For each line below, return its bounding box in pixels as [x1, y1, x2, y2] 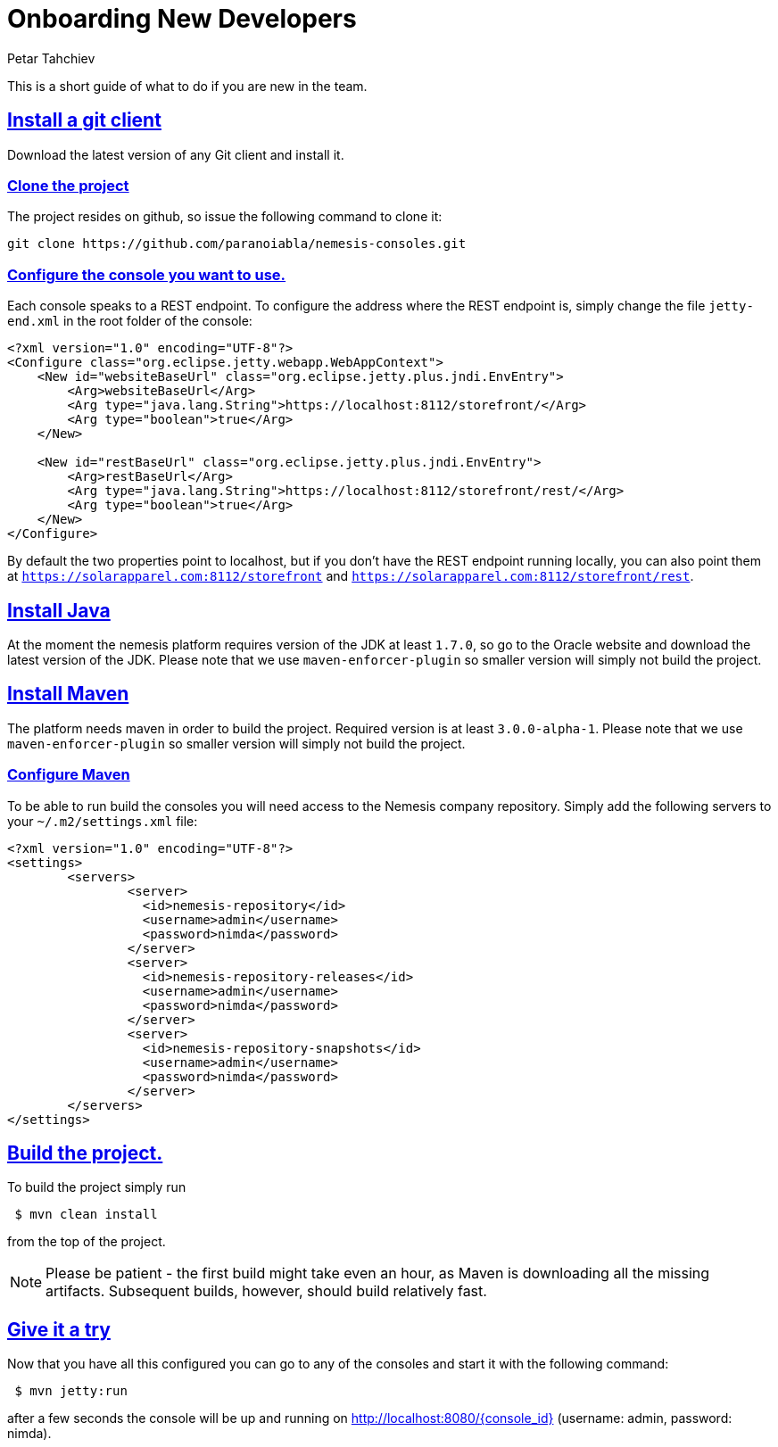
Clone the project [7, 176, 129, 194]
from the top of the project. [7, 1234, 166, 1250]
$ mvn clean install [14, 1207, 158, 1222]
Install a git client [7, 109, 161, 132]
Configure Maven [7, 765, 130, 784]
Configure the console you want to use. [7, 265, 286, 284]
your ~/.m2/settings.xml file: [7, 813, 198, 829]
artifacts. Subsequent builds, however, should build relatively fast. [46, 1282, 487, 1301]
